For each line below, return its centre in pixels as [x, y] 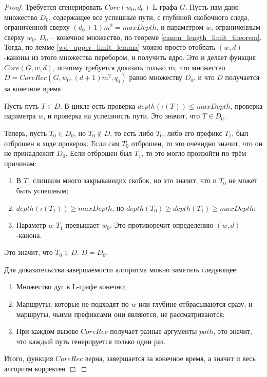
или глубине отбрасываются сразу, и [196, 304]
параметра [20, 116]
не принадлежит [29, 153]
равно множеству [156, 77]
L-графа [165, 7]
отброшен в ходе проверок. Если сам [62, 143]
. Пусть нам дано [212, 7]
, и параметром [180, 27]
